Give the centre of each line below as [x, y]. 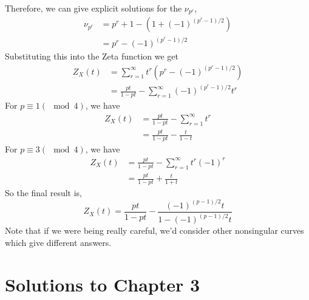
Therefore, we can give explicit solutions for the [93, 8]
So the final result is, [43, 192]
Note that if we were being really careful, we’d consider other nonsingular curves [154, 230]
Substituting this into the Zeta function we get [92, 56]
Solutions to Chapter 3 [103, 284]
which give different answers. [58, 242]
